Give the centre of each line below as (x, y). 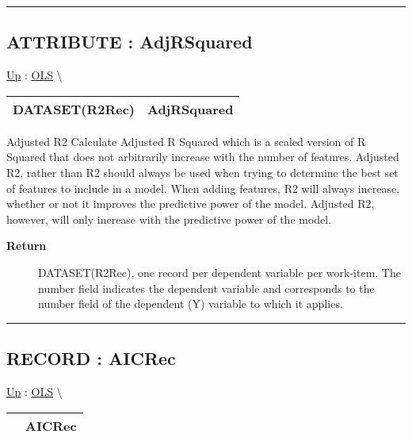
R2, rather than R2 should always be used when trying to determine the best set (202, 172)
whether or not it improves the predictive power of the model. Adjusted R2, (191, 204)
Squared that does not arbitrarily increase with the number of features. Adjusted (203, 157)
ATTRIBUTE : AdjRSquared (130, 42)
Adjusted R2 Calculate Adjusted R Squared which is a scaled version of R (186, 141)
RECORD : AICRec (91, 358)
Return (27, 246)
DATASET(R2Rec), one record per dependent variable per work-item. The (219, 272)
